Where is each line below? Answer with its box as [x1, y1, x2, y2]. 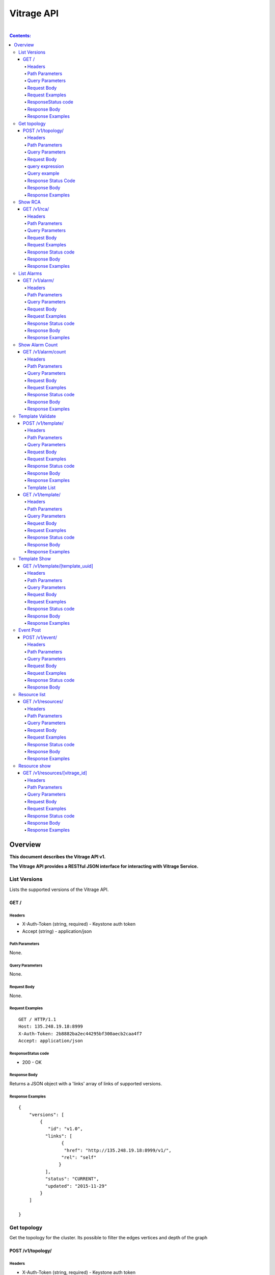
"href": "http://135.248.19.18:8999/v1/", [64, 1147, 172, 1153]
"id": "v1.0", [47, 1126, 84, 1132]
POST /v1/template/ [23, 420, 64, 426]
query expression [27, 163, 64, 169]
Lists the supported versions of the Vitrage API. [9, 886, 109, 892]
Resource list [18, 691, 46, 697]
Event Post [18, 627, 41, 633]
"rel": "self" [61, 1155, 97, 1160]
